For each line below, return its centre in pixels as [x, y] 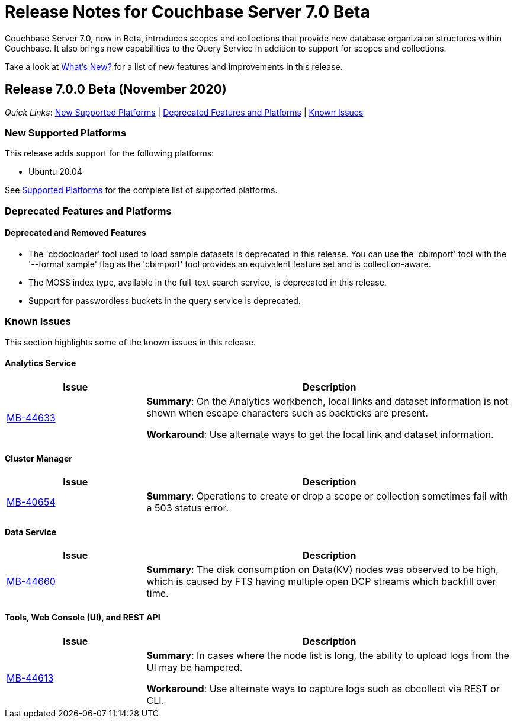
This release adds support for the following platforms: [110, 153]
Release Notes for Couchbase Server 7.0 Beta [187, 12]
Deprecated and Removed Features [76, 233]
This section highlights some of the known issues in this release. [130, 342]
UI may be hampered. [195, 667]
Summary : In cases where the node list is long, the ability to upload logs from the [328, 655]
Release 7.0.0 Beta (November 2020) [116, 89]
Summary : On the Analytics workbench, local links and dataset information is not [327, 401]
